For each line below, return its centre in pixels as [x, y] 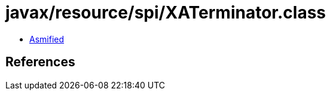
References [40, 62]
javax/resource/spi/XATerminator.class [166, 13]
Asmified [47, 39]
